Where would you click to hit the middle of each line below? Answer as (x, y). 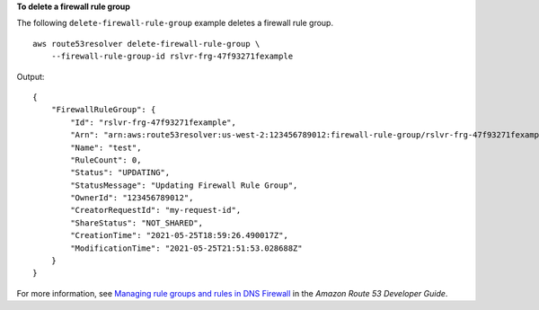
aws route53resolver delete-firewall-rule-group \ (146, 44)
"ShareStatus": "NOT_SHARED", (137, 223)
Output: (31, 76)
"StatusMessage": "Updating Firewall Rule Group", (184, 185)
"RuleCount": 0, (106, 160)
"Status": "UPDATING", (120, 173)
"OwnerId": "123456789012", (132, 198)
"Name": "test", (106, 147)
